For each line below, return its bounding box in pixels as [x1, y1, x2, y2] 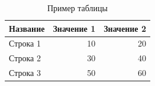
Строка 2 [9, 52, 41, 64]
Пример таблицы [47, 2, 108, 14]
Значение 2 [104, 22, 146, 34]
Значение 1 [53, 22, 96, 34]
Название [9, 22, 45, 34]
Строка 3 [9, 67, 41, 79]
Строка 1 [9, 37, 41, 49]
